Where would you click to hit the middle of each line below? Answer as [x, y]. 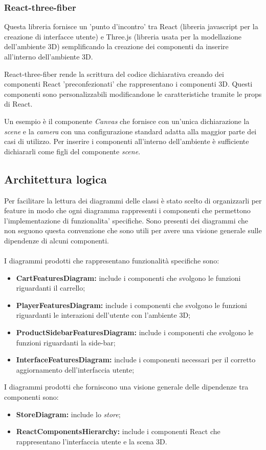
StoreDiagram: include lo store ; [68, 414]
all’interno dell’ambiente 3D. [49, 56]
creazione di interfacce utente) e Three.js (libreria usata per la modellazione [123, 36]
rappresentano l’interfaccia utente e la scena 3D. [92, 441]
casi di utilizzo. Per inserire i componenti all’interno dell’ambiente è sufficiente [127, 141]
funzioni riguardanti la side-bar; [66, 342]
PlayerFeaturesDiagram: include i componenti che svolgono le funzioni [131, 305]
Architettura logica [56, 179]
